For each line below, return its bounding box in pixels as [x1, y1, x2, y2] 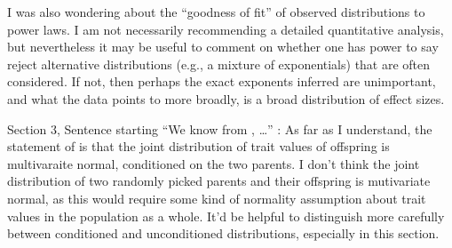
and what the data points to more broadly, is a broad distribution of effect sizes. [7, 89, 445, 108]
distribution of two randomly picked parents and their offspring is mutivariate [7, 172, 431, 190]
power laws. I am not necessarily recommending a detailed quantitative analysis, [7, 20, 444, 38]
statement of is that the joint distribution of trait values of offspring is [7, 137, 390, 156]
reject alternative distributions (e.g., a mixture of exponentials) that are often [7, 54, 431, 73]
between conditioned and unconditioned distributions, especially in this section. [7, 224, 440, 243]
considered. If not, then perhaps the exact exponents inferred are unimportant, [7, 72, 436, 91]
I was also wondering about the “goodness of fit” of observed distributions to [7, 3, 425, 20]
